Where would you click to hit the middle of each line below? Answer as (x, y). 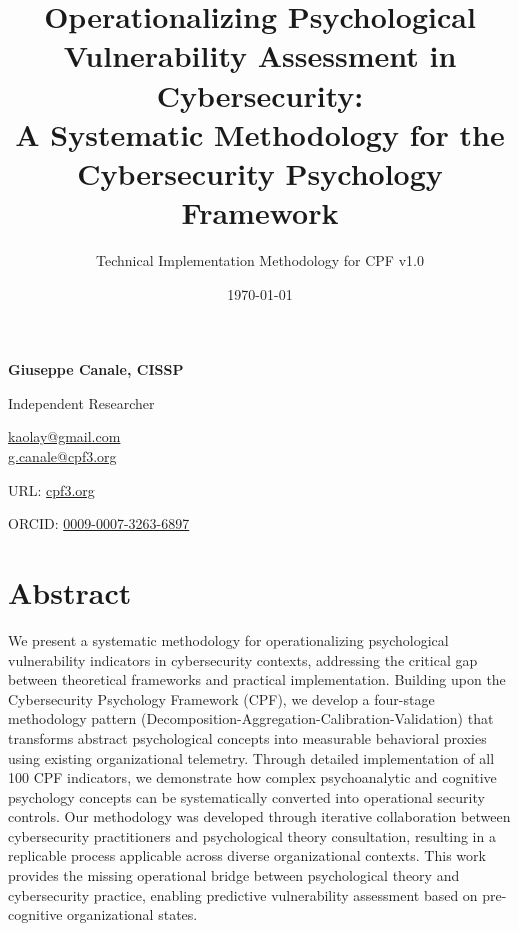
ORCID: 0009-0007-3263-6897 (99, 523)
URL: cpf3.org (51, 489)
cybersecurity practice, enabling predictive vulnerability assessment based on (243, 894)
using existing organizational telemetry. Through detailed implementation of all (251, 757)
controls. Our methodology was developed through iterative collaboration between (259, 816)
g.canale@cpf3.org (62, 456)
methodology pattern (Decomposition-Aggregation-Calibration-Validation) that (251, 718)
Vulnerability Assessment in (260, 55)
